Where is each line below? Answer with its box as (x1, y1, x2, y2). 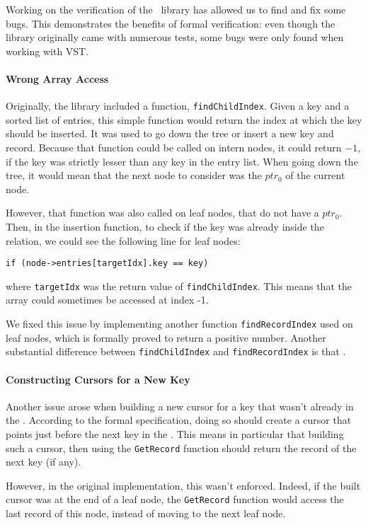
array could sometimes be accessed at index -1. (6, 292, 209, 307)
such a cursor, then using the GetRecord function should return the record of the (6, 440, 357, 455)
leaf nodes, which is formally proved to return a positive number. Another (6, 330, 326, 345)
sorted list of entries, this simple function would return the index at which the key (6, 112, 362, 127)
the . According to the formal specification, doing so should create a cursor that (6, 412, 352, 427)
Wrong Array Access (6, 71, 109, 86)
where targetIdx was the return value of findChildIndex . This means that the (6, 278, 352, 293)
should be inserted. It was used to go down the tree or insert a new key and (6, 126, 334, 141)
